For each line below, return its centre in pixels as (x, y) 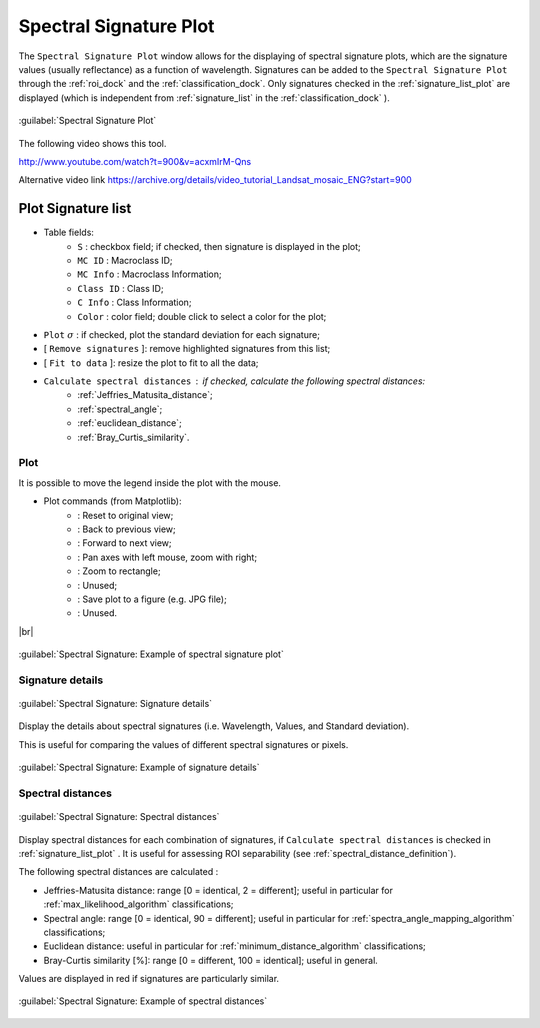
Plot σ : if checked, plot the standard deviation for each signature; (181, 334)
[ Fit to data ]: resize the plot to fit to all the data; (151, 362)
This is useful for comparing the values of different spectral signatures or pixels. (183, 744)
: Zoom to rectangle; (119, 571)
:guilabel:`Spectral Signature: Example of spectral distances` (143, 1001)
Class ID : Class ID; (120, 288)
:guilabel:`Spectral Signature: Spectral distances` (119, 817)
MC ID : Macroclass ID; (125, 260)
